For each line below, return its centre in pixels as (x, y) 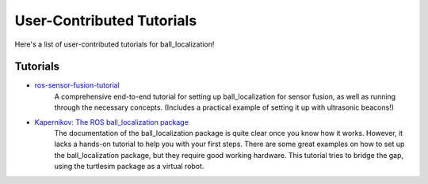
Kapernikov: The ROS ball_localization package (112, 122)
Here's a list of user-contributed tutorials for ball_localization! (115, 44)
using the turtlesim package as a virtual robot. (129, 167)
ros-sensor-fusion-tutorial (77, 85)
